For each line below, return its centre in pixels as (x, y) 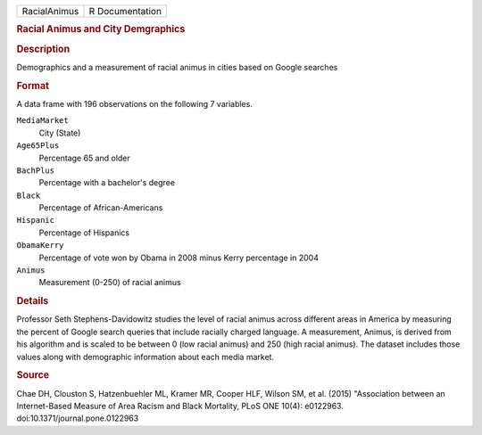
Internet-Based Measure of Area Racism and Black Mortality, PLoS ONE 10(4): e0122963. (180, 406)
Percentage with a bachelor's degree (107, 183)
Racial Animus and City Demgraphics (101, 29)
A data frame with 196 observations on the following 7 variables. (135, 103)
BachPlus (36, 170)
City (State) (60, 133)
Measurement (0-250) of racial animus (110, 283)
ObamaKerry (40, 246)
